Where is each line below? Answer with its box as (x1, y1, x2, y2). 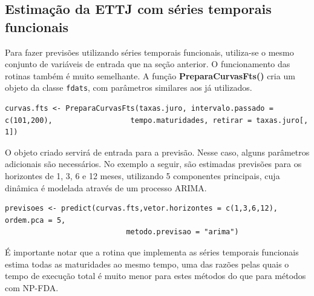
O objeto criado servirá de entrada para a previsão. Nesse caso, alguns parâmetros (5, 145, 310, 158)
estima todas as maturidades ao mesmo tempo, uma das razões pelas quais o (5, 257, 289, 270)
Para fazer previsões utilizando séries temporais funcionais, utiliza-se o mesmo (5, 45, 294, 58)
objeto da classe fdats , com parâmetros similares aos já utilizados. (5, 81, 252, 94)
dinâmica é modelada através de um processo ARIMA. (5, 181, 207, 194)
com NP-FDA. (5, 281, 59, 294)
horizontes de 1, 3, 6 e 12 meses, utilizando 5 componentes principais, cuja (5, 169, 280, 182)
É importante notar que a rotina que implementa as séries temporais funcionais (5, 245, 299, 258)
